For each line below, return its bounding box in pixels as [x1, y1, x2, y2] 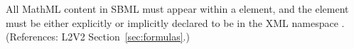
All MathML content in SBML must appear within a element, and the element [6, 1, 349, 16]
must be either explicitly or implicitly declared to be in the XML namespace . [6, 15, 345, 30]
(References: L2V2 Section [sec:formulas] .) [6, 29, 190, 44]
